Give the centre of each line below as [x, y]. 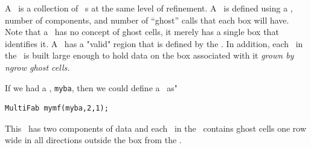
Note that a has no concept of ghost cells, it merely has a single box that [142, 32]
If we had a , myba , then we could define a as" [91, 87]
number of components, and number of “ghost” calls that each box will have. [147, 20]
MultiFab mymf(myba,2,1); [57, 108]
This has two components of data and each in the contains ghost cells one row [155, 128]
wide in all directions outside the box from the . [93, 140]
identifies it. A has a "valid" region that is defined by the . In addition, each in [154, 43]
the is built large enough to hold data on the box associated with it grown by [149, 55]
